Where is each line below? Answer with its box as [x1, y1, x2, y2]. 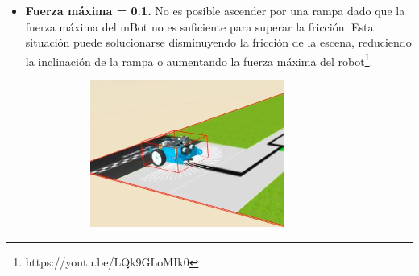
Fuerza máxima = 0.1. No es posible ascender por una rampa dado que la [25, 2, 405, 19]
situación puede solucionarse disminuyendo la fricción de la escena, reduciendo [25, 34, 412, 51]
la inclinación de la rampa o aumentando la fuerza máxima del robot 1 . [25, 50, 373, 69]
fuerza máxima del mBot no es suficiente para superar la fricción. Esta [25, 18, 374, 35]
